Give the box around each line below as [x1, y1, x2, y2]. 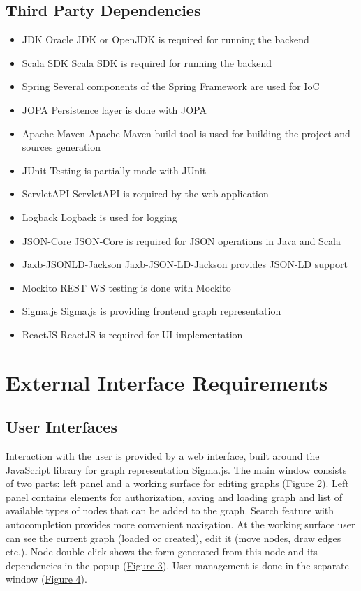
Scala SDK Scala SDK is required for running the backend [22, 55, 272, 70]
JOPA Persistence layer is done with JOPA [22, 102, 207, 117]
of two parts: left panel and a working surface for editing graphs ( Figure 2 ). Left [6, 476, 349, 491]
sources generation [22, 140, 101, 154]
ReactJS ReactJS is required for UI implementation [22, 327, 243, 341]
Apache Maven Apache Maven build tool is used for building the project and [22, 126, 351, 140]
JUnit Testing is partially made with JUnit [22, 163, 207, 177]
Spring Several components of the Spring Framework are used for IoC [22, 79, 320, 93]
